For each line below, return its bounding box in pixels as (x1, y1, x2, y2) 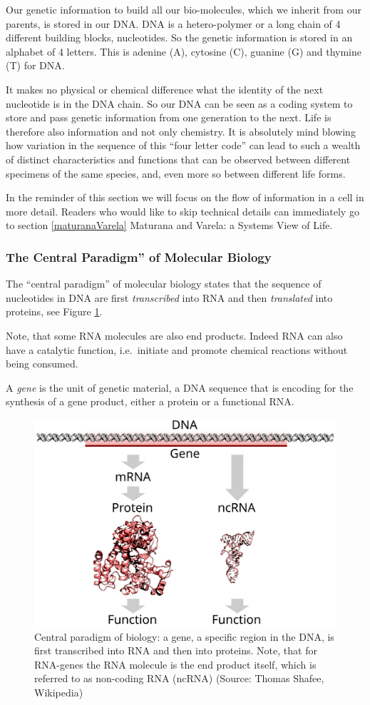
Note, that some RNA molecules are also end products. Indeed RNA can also (6, 328, 343, 343)
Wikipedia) (34, 684, 83, 699)
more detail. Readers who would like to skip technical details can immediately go (6, 203, 359, 218)
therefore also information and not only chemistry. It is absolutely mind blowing (6, 123, 356, 138)
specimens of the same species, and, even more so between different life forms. (6, 166, 346, 181)
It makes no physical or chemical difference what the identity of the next (6, 81, 324, 96)
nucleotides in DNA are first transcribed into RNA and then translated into (6, 290, 333, 305)
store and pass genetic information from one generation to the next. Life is (6, 110, 332, 125)
